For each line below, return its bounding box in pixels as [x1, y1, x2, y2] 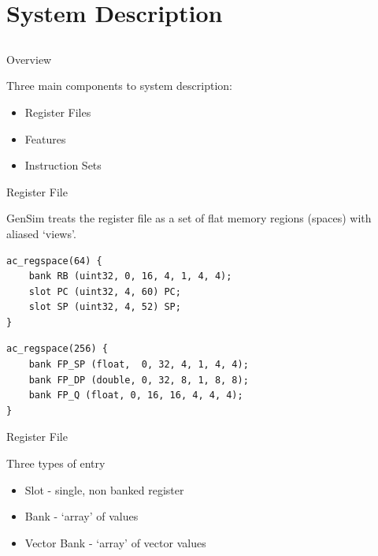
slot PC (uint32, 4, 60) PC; [28, 285, 181, 297]
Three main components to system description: [6, 77, 232, 94]
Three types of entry [6, 455, 106, 472]
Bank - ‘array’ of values [24, 508, 139, 524]
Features [24, 130, 66, 147]
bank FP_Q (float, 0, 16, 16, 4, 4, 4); [28, 390, 243, 401]
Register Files [24, 103, 91, 120]
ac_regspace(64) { [6, 255, 102, 267]
